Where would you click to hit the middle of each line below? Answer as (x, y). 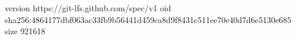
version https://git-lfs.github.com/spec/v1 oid (88, 8)
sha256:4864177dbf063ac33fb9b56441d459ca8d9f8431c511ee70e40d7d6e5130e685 (148, 19)
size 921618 (25, 31)
